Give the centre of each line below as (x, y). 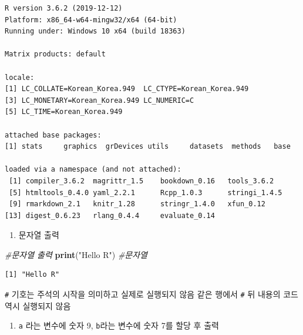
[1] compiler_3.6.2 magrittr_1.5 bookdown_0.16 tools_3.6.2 (142, 181)
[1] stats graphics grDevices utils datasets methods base (148, 147)
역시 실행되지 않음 (38, 305)
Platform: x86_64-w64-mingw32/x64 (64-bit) (91, 20)
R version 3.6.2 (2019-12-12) (64, 8)
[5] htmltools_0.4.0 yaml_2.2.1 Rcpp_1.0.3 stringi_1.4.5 (146, 192)
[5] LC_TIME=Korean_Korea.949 (64, 112)
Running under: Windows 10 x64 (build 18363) (95, 31)
